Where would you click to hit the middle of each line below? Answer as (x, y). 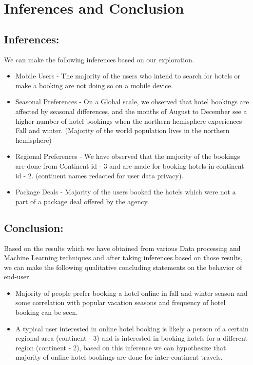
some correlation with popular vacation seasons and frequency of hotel (120, 302)
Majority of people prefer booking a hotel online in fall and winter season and (131, 293)
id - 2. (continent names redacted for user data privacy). (99, 175)
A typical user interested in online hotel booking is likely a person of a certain (132, 328)
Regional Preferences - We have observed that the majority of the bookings (128, 156)
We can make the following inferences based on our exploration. (99, 59)
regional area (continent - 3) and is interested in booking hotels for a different (131, 338)
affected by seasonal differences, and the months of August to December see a (131, 111)
